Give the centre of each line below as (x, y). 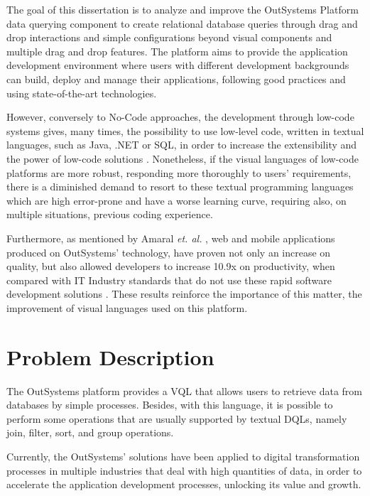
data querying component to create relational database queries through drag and (182, 23)
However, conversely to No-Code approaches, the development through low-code (180, 117)
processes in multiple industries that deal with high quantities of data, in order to (184, 470)
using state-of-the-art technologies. (82, 93)
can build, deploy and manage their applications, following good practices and (176, 79)
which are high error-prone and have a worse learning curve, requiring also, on (176, 200)
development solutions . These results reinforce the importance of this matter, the (184, 294)
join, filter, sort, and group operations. (90, 432)
